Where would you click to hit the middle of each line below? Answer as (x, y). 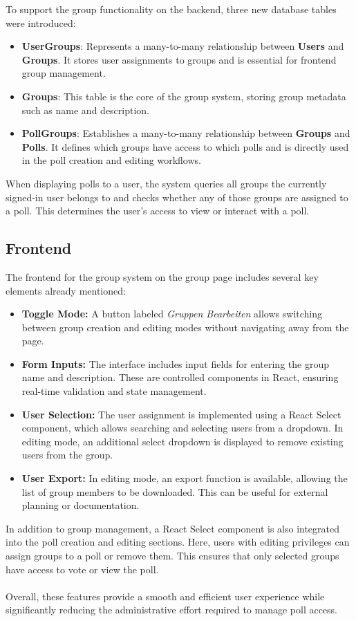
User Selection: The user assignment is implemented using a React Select (181, 414)
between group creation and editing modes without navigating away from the (185, 327)
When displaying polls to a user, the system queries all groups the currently (166, 183)
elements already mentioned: (66, 290)
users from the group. (67, 455)
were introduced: (41, 22)
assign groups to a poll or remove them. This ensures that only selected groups (172, 556)
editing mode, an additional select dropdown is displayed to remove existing (182, 441)
